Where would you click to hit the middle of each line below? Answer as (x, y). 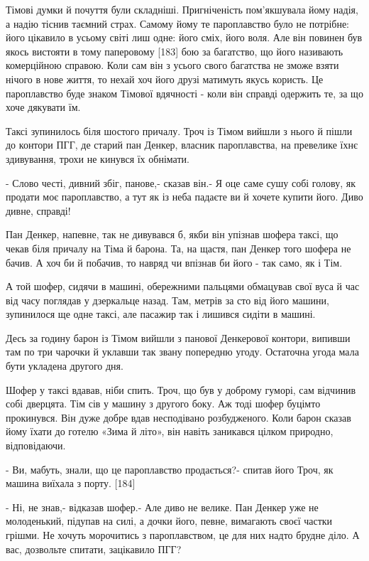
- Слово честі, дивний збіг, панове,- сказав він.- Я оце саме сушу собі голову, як (181, 182)
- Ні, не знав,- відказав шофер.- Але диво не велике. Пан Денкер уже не (162, 507)
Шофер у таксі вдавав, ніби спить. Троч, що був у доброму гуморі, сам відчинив (181, 389)
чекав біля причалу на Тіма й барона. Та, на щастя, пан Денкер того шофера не (178, 248)
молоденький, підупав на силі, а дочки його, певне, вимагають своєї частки (169, 521)
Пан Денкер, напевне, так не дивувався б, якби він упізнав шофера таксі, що (172, 234)
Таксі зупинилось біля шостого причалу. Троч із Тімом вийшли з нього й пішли (179, 130)
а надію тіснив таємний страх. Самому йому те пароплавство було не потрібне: (178, 23)
